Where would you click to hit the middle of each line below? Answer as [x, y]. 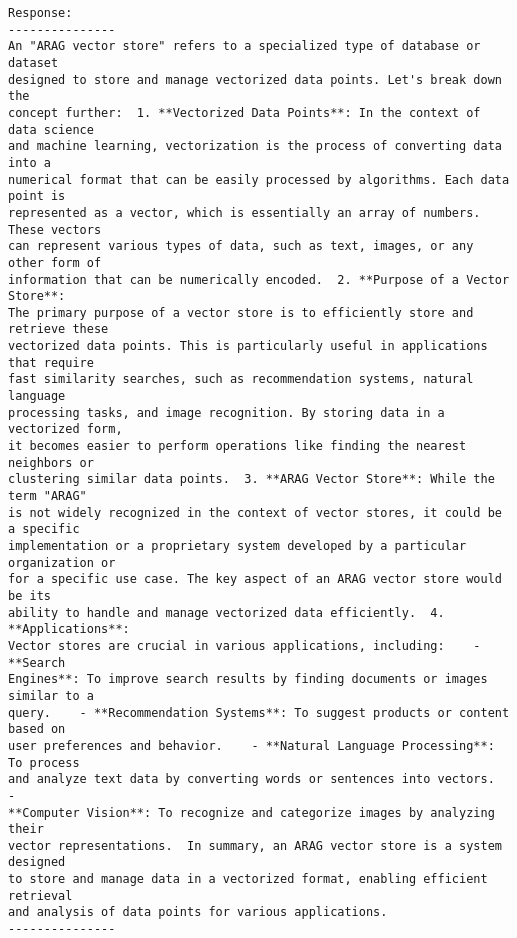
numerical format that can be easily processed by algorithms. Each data [259, 179]
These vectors [55, 229]
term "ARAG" [47, 496]
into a [29, 162]
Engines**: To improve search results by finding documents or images [248, 679]
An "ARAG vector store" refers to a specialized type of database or [244, 46]
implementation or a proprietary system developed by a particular [237, 546]
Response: [40, 13]
